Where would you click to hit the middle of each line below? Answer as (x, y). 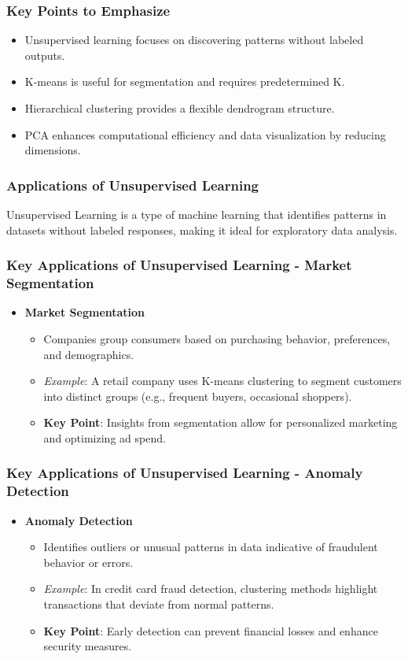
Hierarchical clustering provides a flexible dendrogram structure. (180, 108)
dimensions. (53, 150)
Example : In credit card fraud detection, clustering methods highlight (211, 589)
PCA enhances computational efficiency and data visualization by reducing (205, 134)
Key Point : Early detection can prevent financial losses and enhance (211, 630)
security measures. (88, 646)
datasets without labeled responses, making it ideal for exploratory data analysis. (202, 230)
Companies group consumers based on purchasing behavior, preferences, (217, 338)
